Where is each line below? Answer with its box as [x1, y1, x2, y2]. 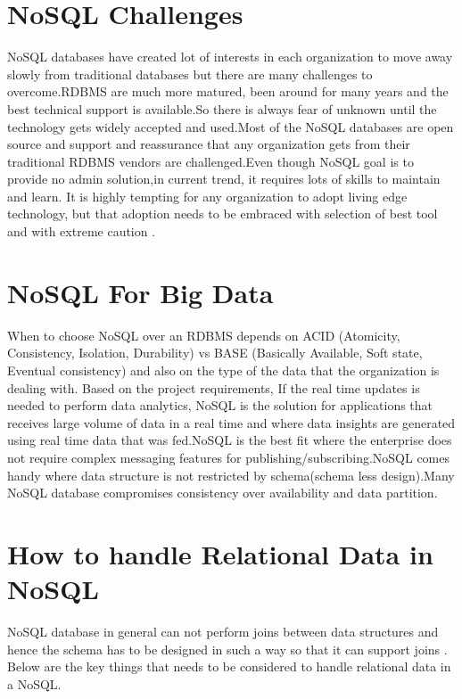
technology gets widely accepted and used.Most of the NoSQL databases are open [7, 117, 454, 136]
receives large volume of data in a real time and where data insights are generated [7, 413, 456, 432]
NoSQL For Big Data [7, 274, 274, 310]
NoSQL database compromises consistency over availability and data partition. [7, 483, 438, 502]
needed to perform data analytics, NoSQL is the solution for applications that [7, 396, 433, 415]
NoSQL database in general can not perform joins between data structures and [7, 622, 439, 641]
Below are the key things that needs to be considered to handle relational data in [7, 657, 451, 676]
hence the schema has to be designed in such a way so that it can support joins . [7, 639, 448, 658]
